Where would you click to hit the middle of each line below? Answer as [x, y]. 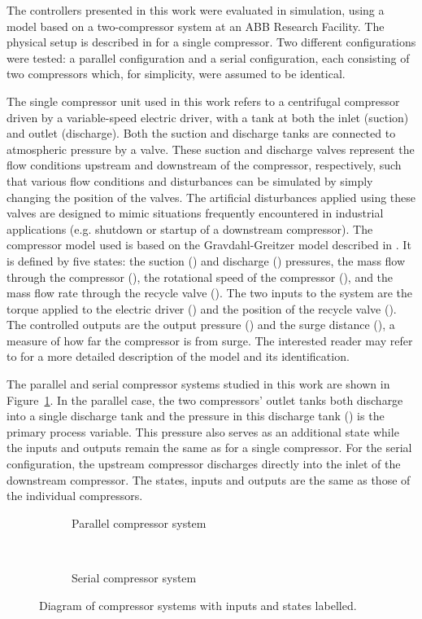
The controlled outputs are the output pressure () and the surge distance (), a [201, 325]
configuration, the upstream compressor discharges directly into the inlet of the [204, 464]
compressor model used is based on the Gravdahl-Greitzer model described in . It [209, 245]
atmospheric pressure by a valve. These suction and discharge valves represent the [211, 149]
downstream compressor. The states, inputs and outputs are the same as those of [209, 479]
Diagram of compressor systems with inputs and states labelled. [198, 605]
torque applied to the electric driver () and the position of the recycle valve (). [202, 308]
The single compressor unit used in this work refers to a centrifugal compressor [203, 101]
